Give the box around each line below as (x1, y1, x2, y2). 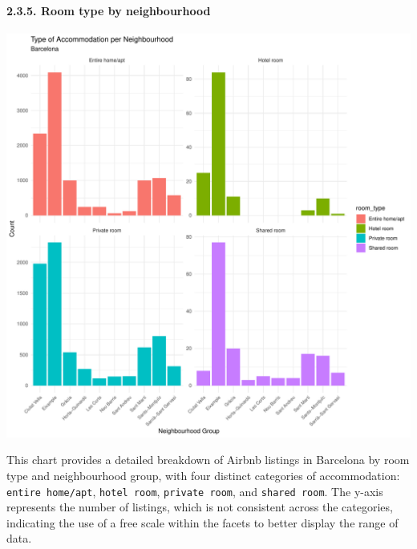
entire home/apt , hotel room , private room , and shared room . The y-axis (6, 482, 383, 499)
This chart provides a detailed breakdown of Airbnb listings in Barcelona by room (6, 451, 410, 468)
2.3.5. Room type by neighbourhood (6, 2, 211, 18)
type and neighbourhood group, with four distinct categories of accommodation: (6, 466, 400, 483)
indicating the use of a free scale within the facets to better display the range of (6, 514, 399, 531)
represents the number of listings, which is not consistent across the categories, (6, 499, 393, 515)
